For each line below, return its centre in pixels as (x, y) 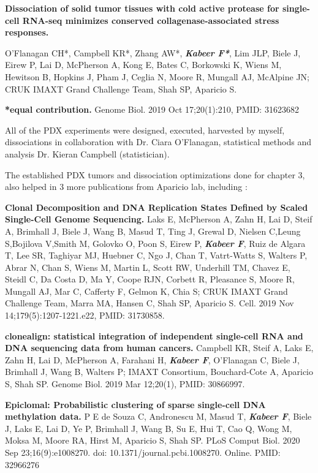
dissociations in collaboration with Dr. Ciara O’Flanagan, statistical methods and (158, 142)
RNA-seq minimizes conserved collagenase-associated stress (151, 20)
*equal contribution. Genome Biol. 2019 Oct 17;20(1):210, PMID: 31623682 (152, 109)
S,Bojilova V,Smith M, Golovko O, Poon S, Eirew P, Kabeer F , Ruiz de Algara (155, 243)
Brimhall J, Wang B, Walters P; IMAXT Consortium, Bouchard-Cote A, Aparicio (159, 372)
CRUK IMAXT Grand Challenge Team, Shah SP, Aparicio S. (121, 89)
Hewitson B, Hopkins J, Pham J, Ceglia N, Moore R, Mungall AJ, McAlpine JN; (157, 76)
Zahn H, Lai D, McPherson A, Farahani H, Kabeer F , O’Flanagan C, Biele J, (152, 359)
